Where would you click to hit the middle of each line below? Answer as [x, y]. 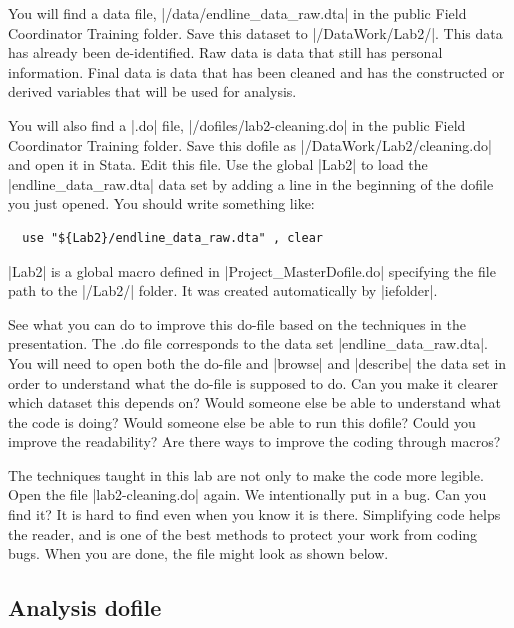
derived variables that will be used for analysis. [152, 91]
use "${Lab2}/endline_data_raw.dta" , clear [172, 237]
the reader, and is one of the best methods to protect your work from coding [243, 533]
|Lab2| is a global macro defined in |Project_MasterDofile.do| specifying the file [252, 270]
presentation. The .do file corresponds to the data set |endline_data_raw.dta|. [248, 343]
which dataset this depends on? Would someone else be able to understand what [254, 402]
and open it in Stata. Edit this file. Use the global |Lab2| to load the [218, 164]
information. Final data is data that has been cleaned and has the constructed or [256, 71]
